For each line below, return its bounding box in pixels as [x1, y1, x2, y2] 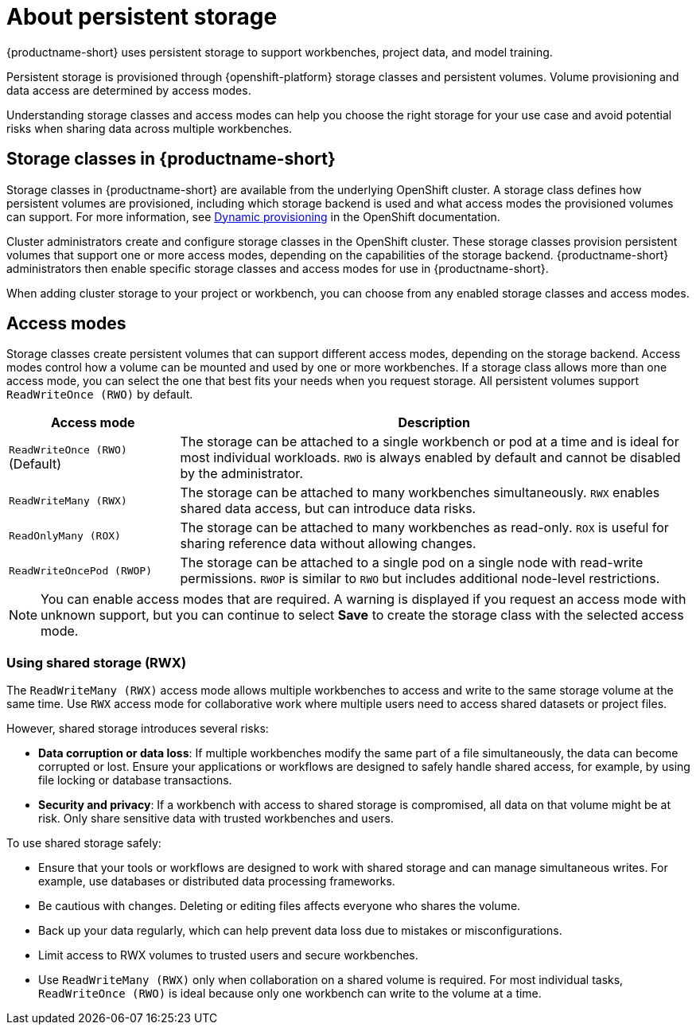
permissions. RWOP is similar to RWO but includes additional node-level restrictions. [180, 570, 660, 587]
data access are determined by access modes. [6, 83, 251, 97]
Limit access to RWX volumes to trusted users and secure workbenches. [38, 948, 418, 963]
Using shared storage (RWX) [6, 654, 187, 671]
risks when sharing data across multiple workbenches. [6, 121, 293, 135]
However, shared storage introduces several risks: [6, 722, 269, 736]
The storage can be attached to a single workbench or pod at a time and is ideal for [180, 434, 679, 450]
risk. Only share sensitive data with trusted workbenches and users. [38, 811, 394, 826]
